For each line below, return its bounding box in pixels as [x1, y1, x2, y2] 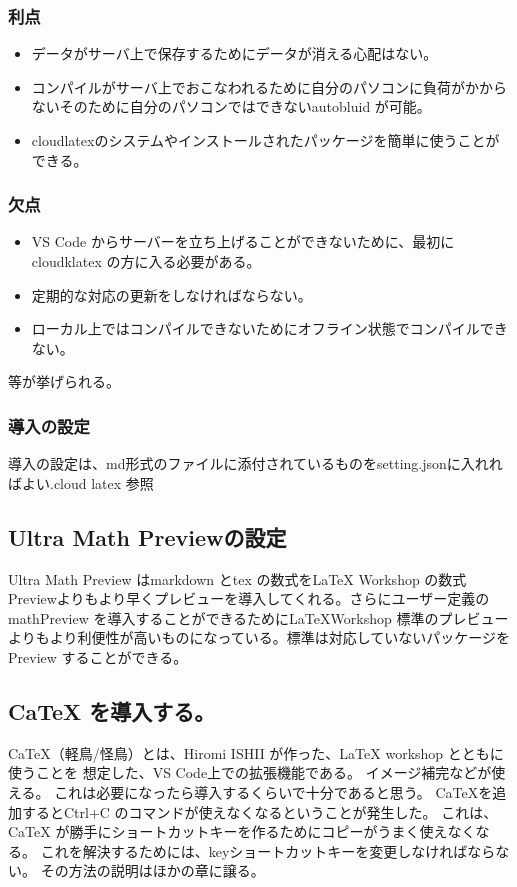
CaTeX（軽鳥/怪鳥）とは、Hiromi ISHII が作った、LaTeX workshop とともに [8, 742, 504, 763]
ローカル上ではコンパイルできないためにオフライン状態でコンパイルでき [31, 318, 508, 339]
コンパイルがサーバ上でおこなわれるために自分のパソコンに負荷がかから [31, 76, 507, 97]
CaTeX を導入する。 [8, 695, 216, 726]
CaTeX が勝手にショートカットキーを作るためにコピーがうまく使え [8, 821, 448, 842]
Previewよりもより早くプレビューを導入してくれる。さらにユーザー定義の [8, 588, 490, 609]
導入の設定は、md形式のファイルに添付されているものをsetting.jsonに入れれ [8, 453, 503, 474]
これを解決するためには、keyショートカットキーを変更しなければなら [40, 840, 496, 861]
